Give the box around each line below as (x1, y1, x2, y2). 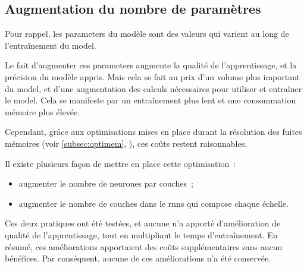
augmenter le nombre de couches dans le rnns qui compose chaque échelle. (18, 197, 289, 209)
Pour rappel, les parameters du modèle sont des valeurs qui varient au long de (5, 27, 289, 40)
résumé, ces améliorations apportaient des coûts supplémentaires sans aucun (5, 240, 283, 253)
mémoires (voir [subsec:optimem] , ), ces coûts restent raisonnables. (5, 137, 248, 149)
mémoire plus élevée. (5, 105, 80, 118)
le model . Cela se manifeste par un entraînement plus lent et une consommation (5, 94, 296, 106)
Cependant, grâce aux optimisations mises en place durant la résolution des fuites (5, 125, 302, 138)
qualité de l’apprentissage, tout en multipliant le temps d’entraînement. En (5, 228, 278, 241)
